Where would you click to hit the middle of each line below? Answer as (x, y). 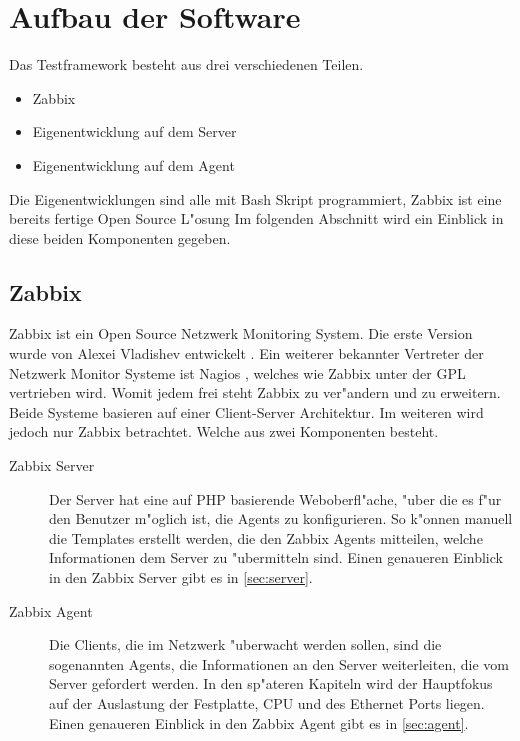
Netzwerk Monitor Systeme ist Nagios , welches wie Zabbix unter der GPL (237, 372)
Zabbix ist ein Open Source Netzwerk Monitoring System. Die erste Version (241, 333)
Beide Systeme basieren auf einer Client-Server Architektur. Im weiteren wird (246, 411)
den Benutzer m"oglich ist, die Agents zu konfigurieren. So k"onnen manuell (281, 518)
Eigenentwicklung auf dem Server (134, 131)
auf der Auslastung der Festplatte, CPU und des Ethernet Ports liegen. (267, 702)
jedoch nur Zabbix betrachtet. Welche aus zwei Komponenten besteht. (224, 431)
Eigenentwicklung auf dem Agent (133, 164)
